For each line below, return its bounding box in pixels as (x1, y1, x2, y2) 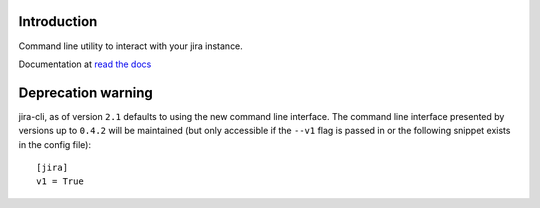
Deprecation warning (18, 84, 154, 101)
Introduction (18, 13, 98, 30)
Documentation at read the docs (18, 58, 152, 70)
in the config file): (18, 138, 92, 150)
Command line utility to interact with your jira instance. (18, 40, 244, 52)
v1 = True (36, 176, 84, 187)
